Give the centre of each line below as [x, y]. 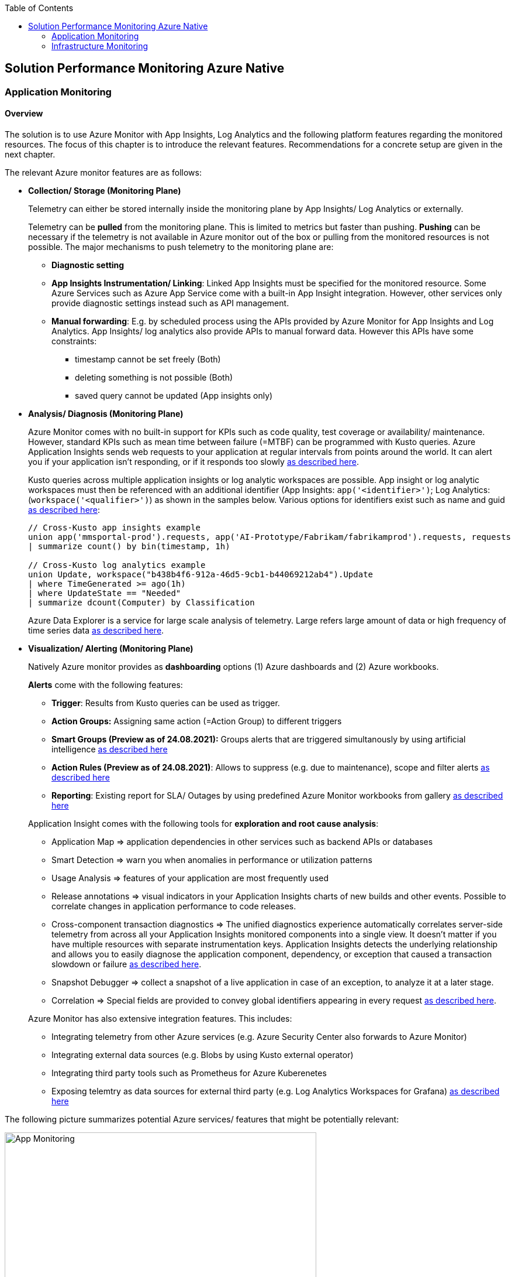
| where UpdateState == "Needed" [105, 593]
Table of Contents [39, 8]
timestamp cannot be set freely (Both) [148, 360]
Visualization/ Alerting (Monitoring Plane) [111, 649]
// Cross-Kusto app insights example [115, 528]
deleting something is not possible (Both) [154, 378]
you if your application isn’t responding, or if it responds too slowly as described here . [193, 462]
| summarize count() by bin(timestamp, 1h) [129, 547]
